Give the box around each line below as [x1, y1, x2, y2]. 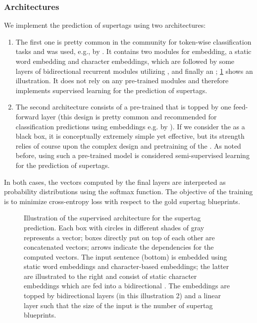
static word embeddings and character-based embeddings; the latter [24, 261, 229, 271]
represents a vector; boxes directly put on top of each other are [24, 232, 215, 242]
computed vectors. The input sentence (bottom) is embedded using [24, 251, 227, 262]
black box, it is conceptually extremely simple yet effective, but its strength [15, 131, 245, 141]
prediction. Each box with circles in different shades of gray [24, 222, 205, 232]
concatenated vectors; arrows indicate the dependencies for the [24, 242, 214, 252]
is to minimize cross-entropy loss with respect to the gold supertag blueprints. [4, 196, 240, 206]
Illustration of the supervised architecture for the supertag [24, 213, 201, 223]
